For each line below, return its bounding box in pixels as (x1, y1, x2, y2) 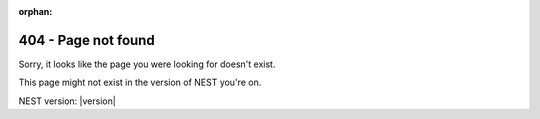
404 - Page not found (18, 31, 155, 49)
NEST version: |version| (18, 95, 117, 107)
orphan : (18, 6, 53, 17)
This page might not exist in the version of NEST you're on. (18, 76, 262, 89)
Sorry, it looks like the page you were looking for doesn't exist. (18, 58, 276, 70)
